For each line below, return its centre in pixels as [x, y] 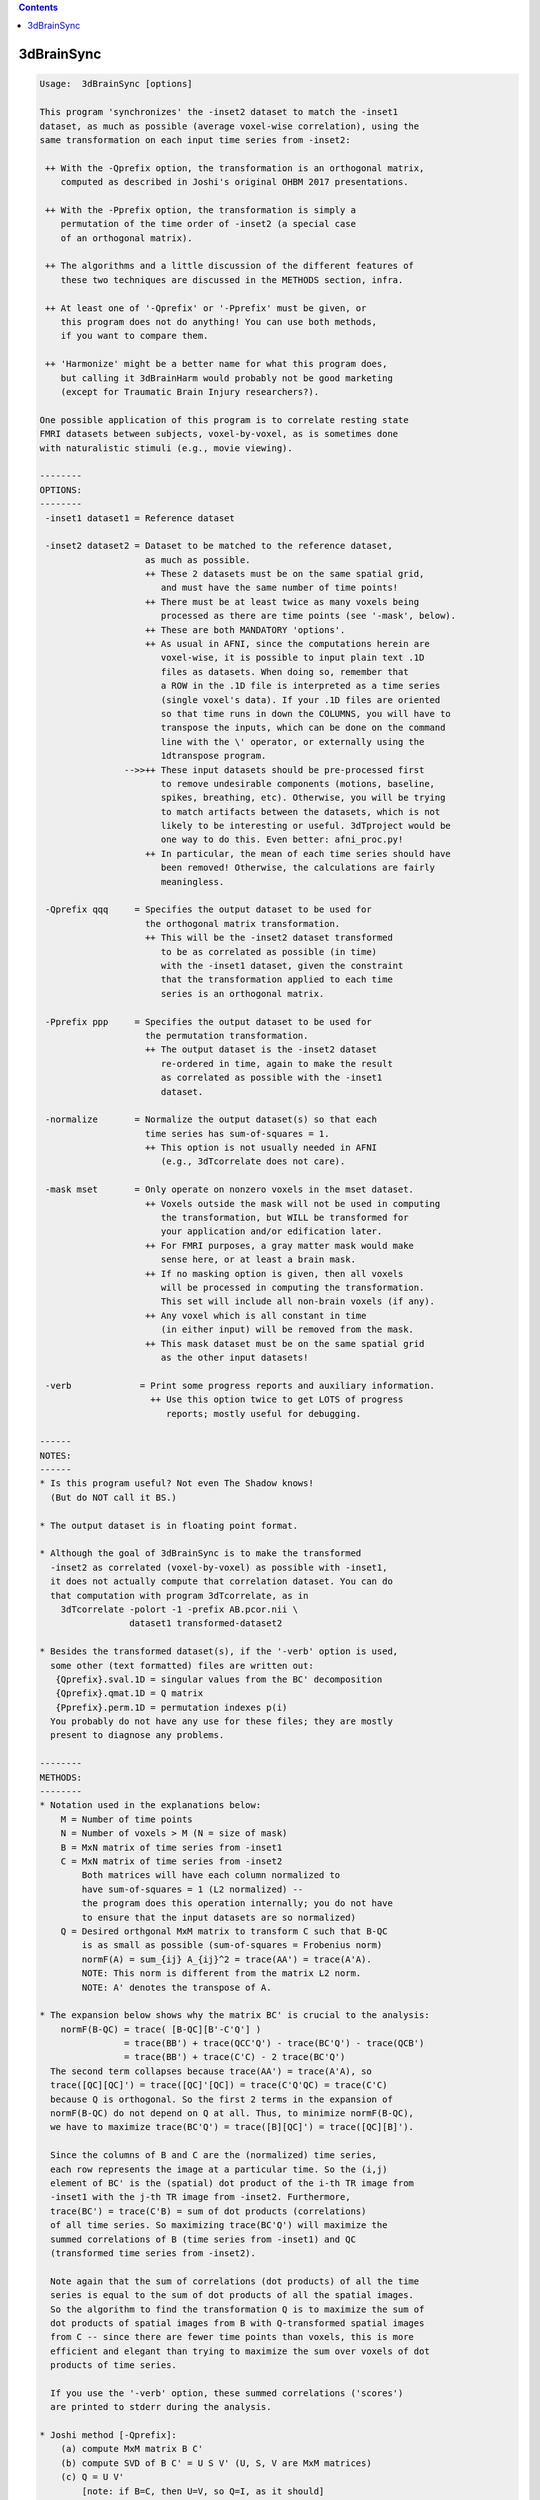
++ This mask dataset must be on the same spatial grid [285, 1343]
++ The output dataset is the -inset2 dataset [261, 1049]
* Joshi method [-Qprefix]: [108, 2435]
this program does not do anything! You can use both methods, [219, 322]
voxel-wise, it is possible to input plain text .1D [292, 658]
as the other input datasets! [234, 1357]
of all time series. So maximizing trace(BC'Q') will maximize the [219, 2225]
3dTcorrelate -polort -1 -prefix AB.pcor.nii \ [179, 1609]
